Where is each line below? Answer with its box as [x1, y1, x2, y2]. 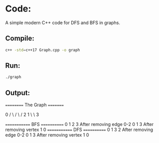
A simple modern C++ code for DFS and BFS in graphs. [5, 20, 120, 26]
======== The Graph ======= [5, 102, 64, 108]
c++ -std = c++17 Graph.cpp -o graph [5, 47, 80, 53]
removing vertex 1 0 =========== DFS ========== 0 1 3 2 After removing [5, 126, 153, 133]
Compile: [5, 34, 34, 43]
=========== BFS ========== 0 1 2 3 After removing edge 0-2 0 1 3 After [5, 121, 154, 127]
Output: [5, 88, 30, 97]
